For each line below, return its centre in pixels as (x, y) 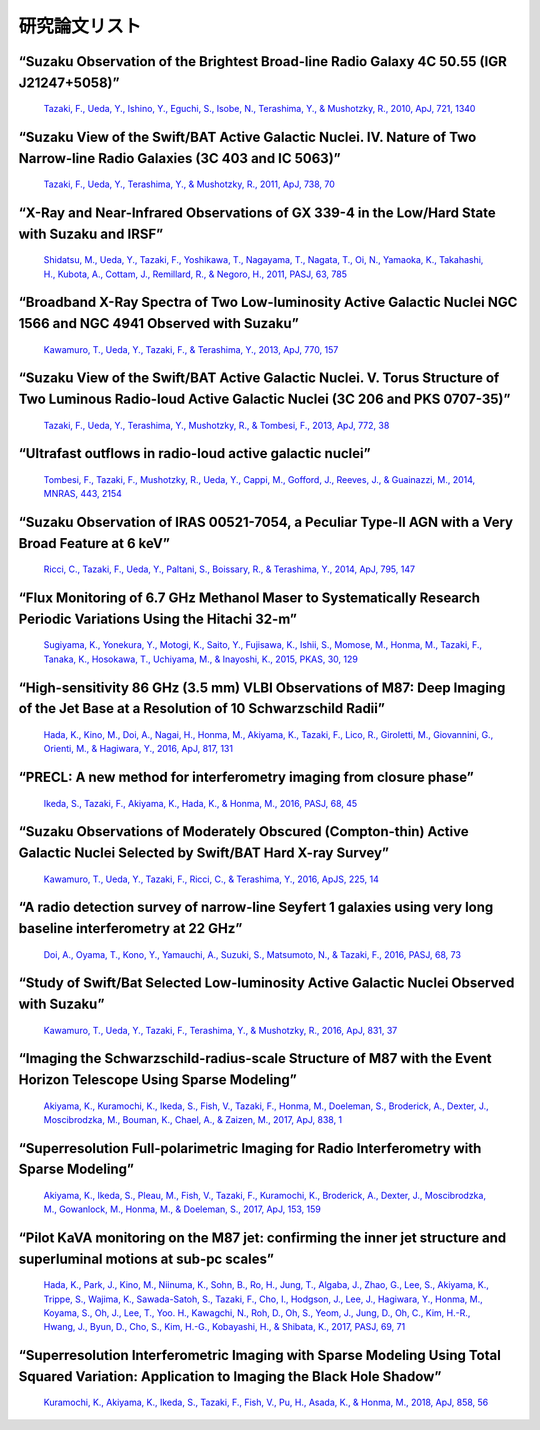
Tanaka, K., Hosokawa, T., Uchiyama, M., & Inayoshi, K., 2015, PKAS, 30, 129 (201, 659)
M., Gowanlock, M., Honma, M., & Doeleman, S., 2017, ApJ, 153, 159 (182, 1209)
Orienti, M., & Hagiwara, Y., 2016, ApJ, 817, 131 (138, 749)
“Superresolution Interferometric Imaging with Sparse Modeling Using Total (260, 1355)
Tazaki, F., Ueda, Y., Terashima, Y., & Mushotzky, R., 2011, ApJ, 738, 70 (189, 184)
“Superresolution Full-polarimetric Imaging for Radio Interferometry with (250, 1148)
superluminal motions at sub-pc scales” (146, 1258)
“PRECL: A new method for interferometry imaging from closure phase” (246, 776)
